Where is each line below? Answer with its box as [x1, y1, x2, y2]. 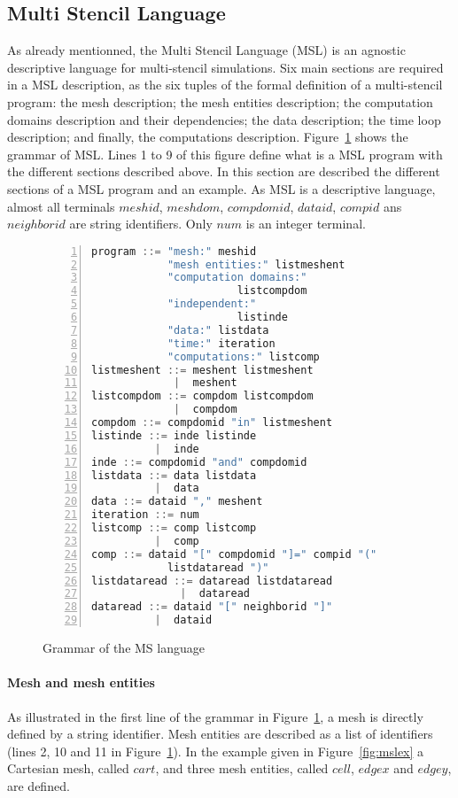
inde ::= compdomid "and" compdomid [91, 455, 307, 469]
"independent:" [167, 298, 257, 311]
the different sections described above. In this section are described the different [7, 162, 440, 181]
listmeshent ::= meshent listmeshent [91, 363, 314, 376]
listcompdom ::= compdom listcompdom [91, 390, 314, 403]
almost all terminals [7, 197, 115, 215]
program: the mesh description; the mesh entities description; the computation [7, 92, 433, 111]
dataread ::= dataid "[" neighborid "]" [91, 600, 333, 614]
